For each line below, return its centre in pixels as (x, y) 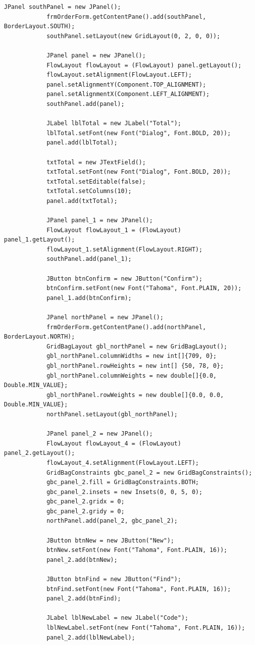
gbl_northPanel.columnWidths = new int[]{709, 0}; (131, 356)
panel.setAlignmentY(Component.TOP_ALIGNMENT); (126, 84)
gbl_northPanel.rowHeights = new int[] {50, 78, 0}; (135, 366)
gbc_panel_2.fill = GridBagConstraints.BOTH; (123, 482)
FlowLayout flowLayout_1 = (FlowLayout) (114, 230)
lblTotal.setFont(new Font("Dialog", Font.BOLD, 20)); (139, 133)
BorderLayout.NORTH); (40, 337)
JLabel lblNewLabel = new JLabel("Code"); (117, 618)
